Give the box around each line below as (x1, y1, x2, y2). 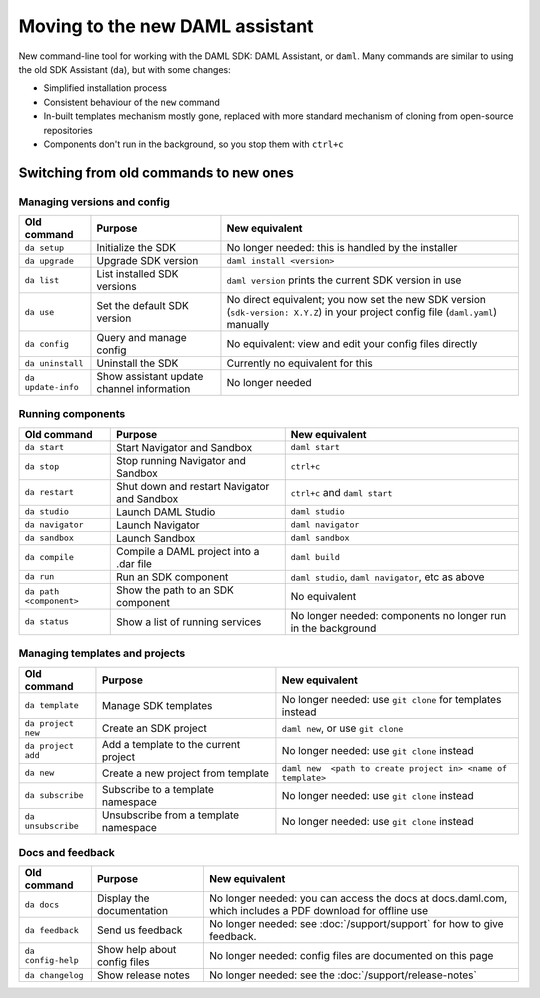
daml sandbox (290, 533, 350, 544)
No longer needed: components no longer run (290, 608, 507, 622)
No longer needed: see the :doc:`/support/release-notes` (209, 968, 477, 982)
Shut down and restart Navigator (116, 479, 270, 493)
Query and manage (96, 331, 187, 345)
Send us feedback (96, 923, 183, 937)
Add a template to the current (101, 737, 241, 751)
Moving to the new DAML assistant (18, 15, 314, 37)
